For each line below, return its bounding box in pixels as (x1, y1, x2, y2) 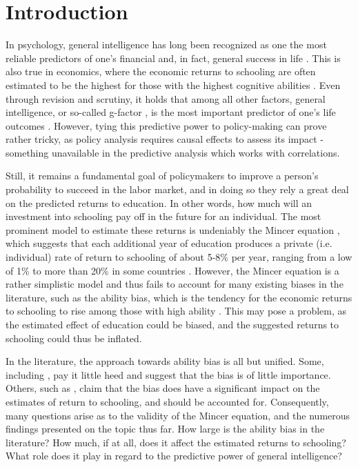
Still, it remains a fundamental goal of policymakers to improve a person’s (6, 168, 319, 183)
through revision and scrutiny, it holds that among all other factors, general (6, 91, 326, 106)
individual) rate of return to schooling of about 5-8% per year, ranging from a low (6, 250, 352, 264)
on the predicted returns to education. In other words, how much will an (6, 195, 312, 210)
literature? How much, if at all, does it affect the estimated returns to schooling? (6, 435, 346, 449)
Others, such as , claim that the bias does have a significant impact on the (6, 381, 320, 395)
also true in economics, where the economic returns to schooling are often (6, 64, 316, 79)
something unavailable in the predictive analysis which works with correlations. (6, 145, 340, 159)
